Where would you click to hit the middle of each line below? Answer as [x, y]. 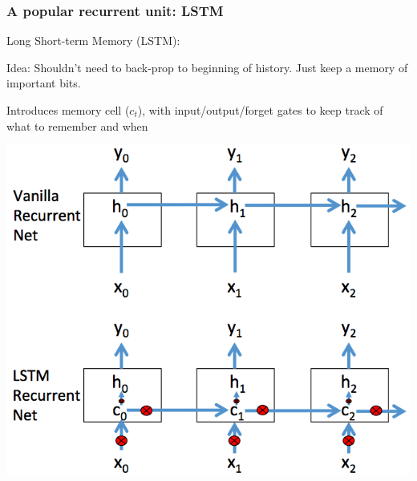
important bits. [44, 83]
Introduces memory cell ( [68, 110]
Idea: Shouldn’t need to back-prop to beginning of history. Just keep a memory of [207, 67]
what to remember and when [77, 125]
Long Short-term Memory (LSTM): [93, 40]
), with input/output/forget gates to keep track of [260, 110]
